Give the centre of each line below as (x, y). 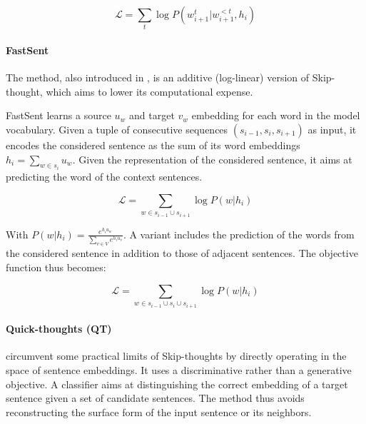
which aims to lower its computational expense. (149, 91)
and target (152, 115)
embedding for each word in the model (276, 115)
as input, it (332, 129)
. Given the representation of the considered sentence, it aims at (212, 159)
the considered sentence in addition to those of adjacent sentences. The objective (182, 253)
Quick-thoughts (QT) (59, 329)
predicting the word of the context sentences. (104, 176)
